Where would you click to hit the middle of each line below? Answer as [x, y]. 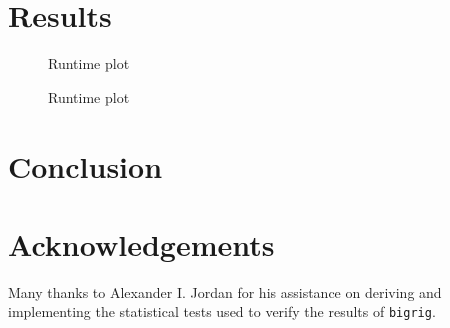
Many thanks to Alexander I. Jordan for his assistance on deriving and [225, 291]
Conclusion [85, 165]
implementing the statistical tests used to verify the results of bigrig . [222, 311]
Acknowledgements [141, 243]
